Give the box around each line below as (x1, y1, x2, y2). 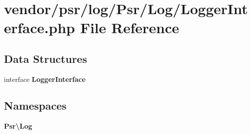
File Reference (80, 18, 180, 38)
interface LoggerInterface (4, 74, 86, 84)
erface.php (4, 18, 75, 38)
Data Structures (4, 51, 87, 66)
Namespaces (4, 97, 67, 113)
